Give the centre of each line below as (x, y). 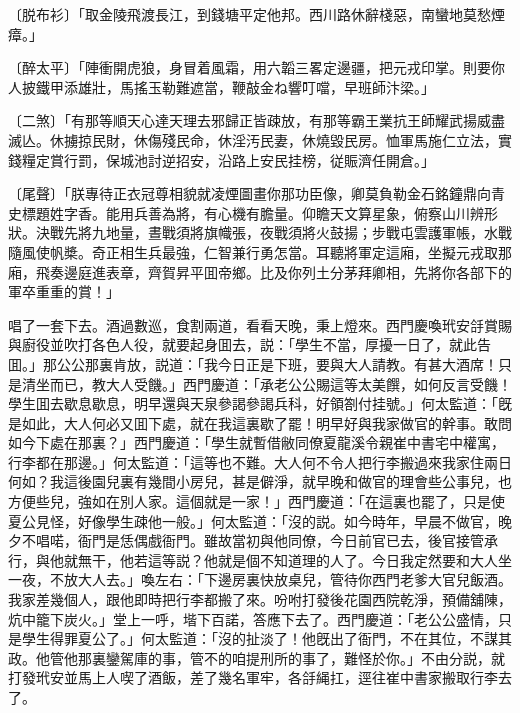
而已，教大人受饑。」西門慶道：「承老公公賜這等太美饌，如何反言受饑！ (280, 383)
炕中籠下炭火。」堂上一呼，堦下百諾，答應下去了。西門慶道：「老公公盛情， (253, 618)
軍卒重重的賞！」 (64, 291)
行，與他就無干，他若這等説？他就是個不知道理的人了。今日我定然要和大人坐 (260, 559)
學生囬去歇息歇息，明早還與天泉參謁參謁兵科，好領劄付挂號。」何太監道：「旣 (260, 403)
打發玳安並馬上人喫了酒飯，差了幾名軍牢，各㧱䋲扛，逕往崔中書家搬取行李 (253, 677)
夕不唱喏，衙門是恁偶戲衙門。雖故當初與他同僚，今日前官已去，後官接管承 (253, 540)
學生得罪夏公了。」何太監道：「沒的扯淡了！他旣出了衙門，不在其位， (245, 638)
